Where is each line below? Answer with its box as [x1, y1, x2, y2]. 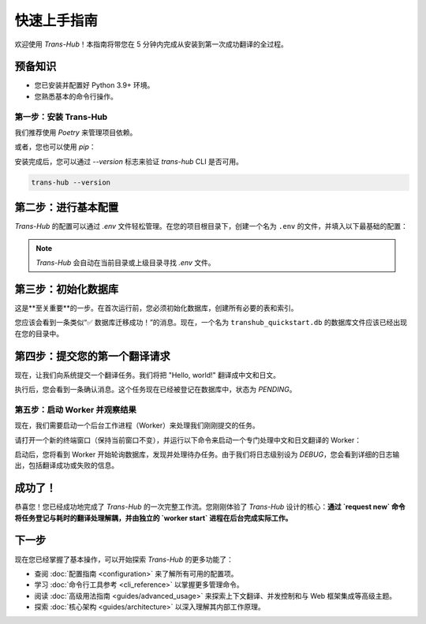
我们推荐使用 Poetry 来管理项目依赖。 [14, 127, 137, 137]
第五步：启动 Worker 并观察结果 [14, 404, 137, 415]
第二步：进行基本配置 [14, 201, 118, 215]
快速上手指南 [14, 12, 99, 29]
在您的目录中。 [14, 328, 63, 338]
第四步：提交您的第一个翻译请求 [14, 349, 170, 363]
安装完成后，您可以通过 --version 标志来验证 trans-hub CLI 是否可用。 [14, 156, 244, 166]
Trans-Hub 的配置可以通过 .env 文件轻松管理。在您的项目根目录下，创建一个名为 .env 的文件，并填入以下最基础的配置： [14, 222, 408, 231]
